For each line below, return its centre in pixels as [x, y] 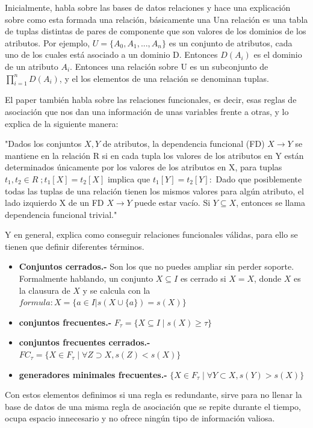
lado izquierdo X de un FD [54, 203]
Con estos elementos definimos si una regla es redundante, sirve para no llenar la [153, 395]
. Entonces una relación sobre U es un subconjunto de [169, 66]
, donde [268, 278]
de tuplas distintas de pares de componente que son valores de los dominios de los [156, 31]
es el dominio [278, 54]
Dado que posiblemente [259, 178]
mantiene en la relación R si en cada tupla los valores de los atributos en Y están [154, 155]
